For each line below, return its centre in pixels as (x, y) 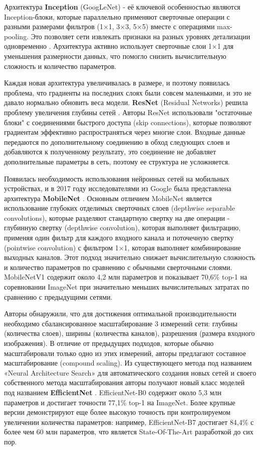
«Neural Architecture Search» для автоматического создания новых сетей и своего (130, 372)
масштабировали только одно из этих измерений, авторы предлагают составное (125, 353)
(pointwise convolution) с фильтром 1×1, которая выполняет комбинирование (122, 247)
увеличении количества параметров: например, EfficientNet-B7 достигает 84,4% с (129, 422)
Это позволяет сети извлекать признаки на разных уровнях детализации (141, 36)
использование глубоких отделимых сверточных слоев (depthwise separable (119, 208)
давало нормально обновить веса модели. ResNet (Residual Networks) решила (126, 102)
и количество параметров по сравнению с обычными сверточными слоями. (118, 267)
